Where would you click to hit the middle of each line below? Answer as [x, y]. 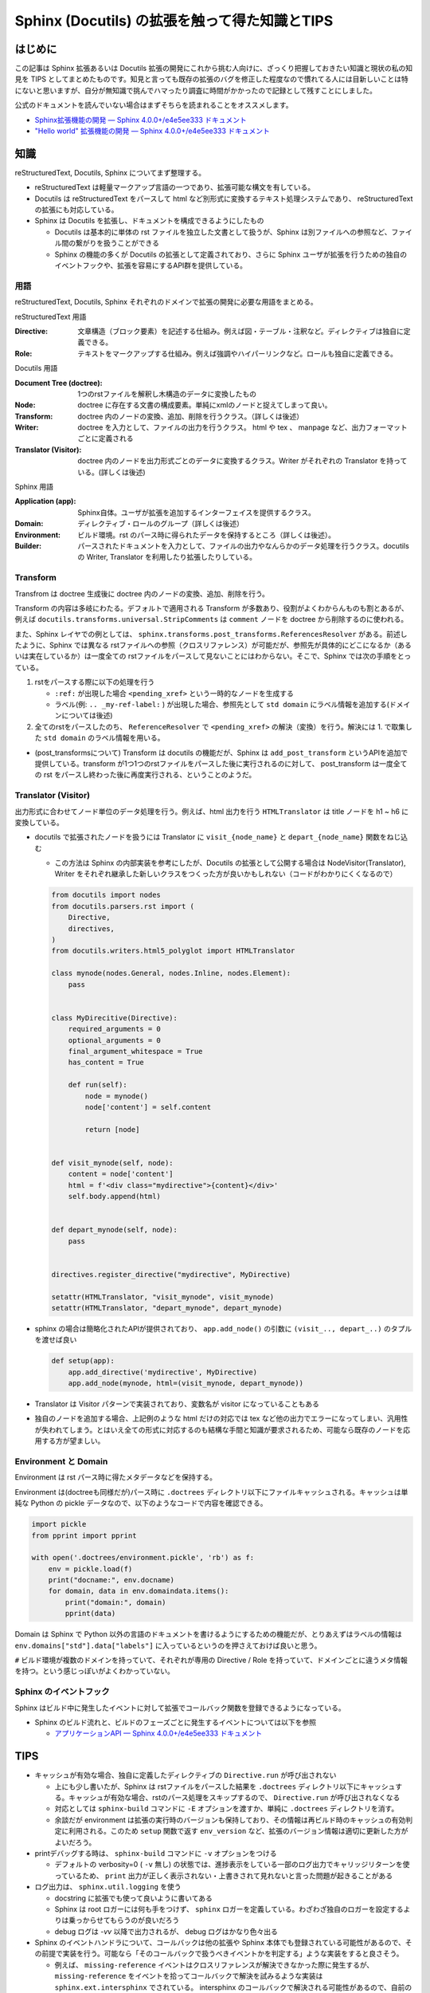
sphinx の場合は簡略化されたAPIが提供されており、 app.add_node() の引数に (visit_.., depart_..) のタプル [223, 1328]
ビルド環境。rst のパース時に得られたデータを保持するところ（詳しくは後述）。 [207, 535]
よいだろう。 [75, 1842]
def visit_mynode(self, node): [113, 1163]
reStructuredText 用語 [51, 316]
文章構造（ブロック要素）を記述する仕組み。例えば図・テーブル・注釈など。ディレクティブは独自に [240, 331]
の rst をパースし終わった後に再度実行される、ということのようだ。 [145, 775]
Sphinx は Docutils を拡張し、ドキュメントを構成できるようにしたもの [149, 221]
